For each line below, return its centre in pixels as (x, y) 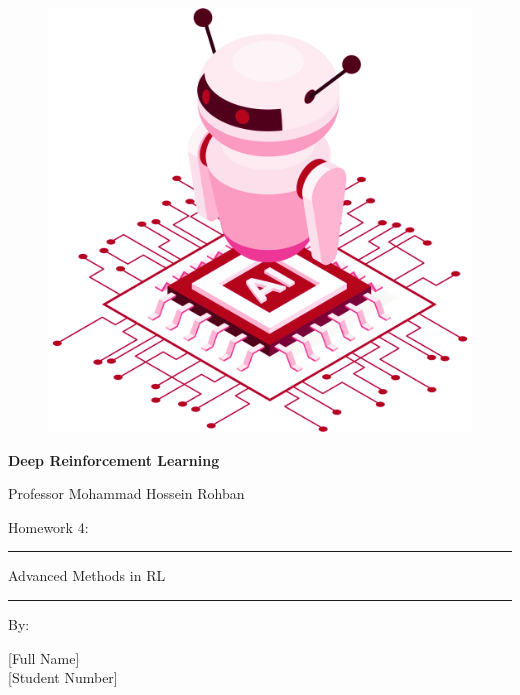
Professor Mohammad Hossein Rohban (126, 493)
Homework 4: (48, 526)
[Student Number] (63, 677)
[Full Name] (44, 657)
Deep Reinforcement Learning (114, 459)
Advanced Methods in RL (87, 575)
